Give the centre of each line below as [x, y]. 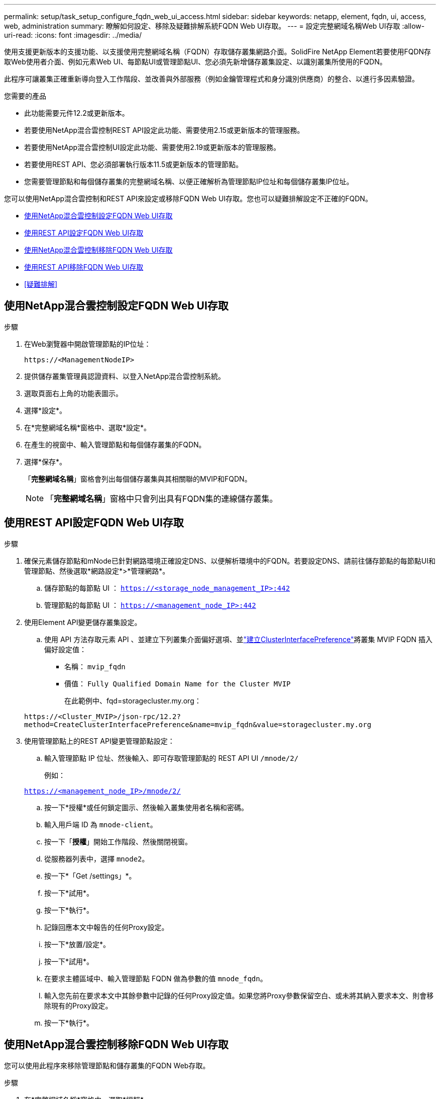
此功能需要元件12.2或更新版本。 [77, 113]
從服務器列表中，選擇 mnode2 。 [97, 858]
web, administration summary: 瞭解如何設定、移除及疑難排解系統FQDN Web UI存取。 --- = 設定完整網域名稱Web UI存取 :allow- [214, 26]
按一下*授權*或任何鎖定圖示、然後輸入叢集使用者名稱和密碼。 [146, 807]
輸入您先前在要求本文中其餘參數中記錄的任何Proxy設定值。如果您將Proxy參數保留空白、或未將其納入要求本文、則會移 [239, 995]
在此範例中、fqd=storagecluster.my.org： [133, 700]
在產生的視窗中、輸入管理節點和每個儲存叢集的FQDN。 [115, 444]
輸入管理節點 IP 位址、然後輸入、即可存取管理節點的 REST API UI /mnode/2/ [172, 758]
